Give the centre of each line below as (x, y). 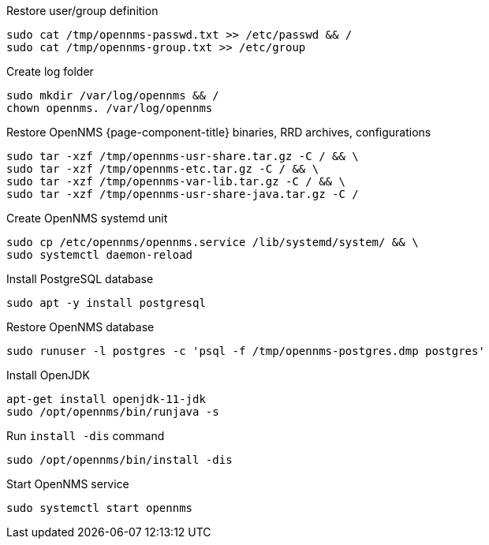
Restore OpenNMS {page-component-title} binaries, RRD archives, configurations (219, 132)
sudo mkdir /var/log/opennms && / (113, 95)
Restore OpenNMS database (80, 327)
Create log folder (50, 71)
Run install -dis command (86, 436)
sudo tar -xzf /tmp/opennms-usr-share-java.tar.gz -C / (183, 194)
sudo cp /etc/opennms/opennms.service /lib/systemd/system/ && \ (213, 242)
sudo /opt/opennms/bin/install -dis (119, 460)
